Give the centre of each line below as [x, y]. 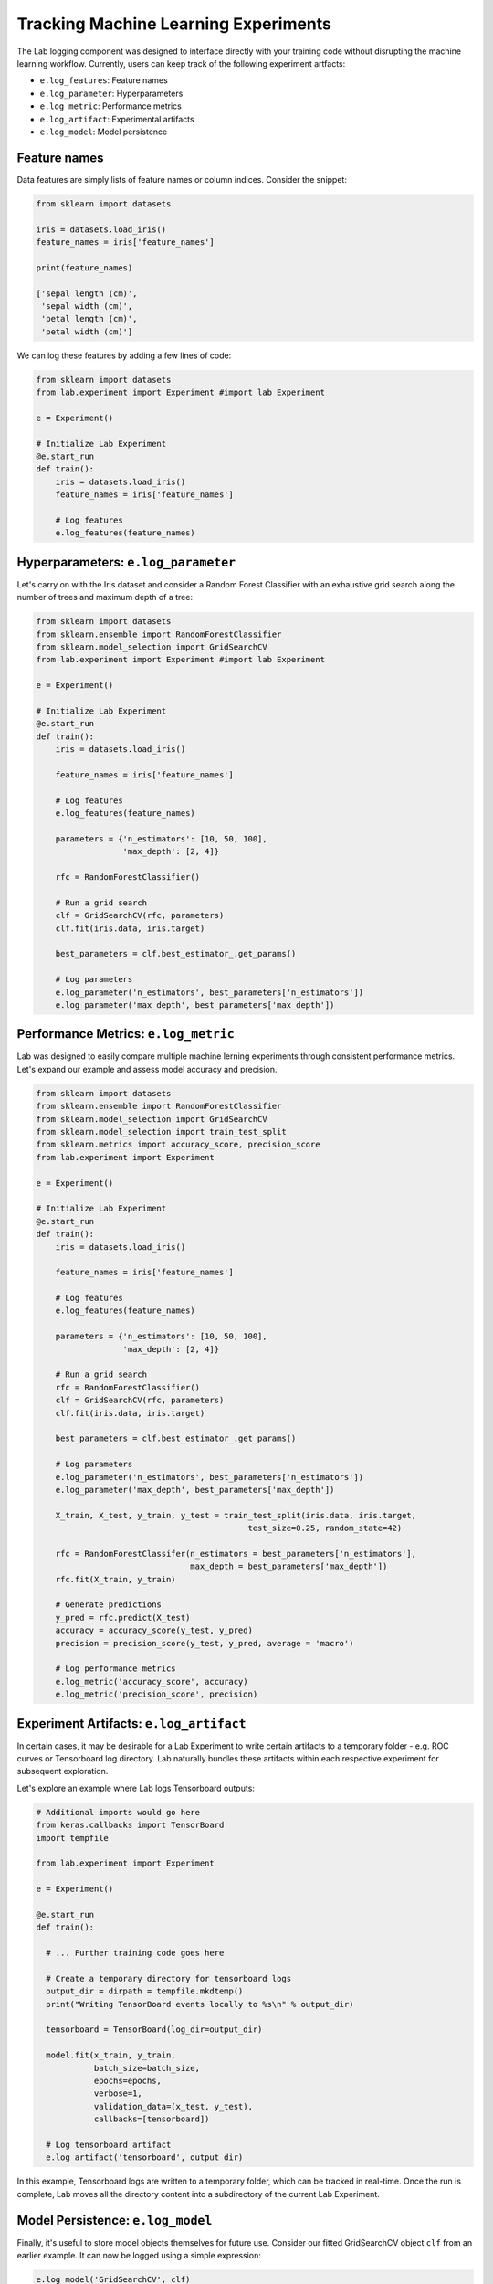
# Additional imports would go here [118, 1812]
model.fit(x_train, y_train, [111, 2055]
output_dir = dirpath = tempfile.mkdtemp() [145, 1991]
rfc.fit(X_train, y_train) [116, 1579]
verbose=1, [118, 2094]
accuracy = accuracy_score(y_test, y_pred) [154, 1630]
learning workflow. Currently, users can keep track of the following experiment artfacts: [181, 63]
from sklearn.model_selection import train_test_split [161, 1131]
